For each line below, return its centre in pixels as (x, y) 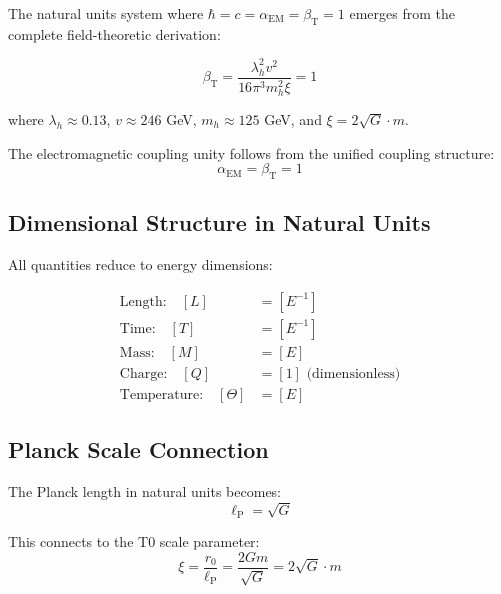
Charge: (143, 373)
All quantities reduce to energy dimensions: (140, 264)
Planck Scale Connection (138, 449)
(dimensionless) (353, 373)
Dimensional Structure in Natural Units (219, 222)
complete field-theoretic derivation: (114, 33)
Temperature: (161, 394)
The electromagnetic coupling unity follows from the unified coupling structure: (251, 152)
